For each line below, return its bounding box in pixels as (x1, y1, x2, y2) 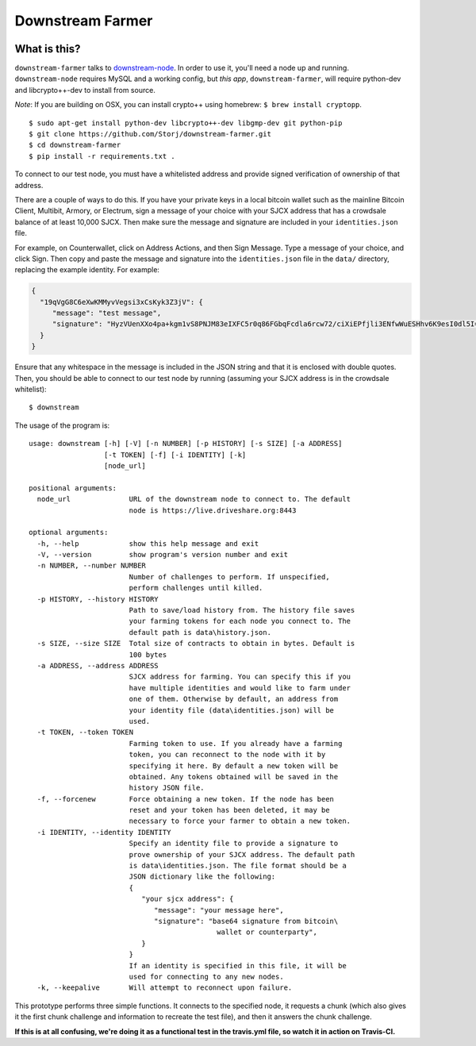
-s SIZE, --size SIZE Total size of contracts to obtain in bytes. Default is (36, 639, 355, 648)
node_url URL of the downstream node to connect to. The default (36, 494, 351, 504)
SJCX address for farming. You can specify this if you (129, 672, 351, 682)
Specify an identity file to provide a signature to (129, 839, 339, 848)
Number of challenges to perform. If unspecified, (129, 572, 330, 581)
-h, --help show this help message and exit (36, 539, 259, 548)
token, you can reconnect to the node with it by (129, 750, 326, 760)
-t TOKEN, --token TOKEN (36, 728, 134, 737)
